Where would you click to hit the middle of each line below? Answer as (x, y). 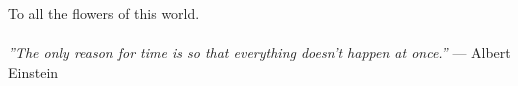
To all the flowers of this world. (104, 13)
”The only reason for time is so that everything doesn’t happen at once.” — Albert (259, 52)
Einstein (33, 71)
